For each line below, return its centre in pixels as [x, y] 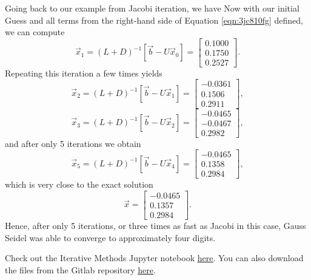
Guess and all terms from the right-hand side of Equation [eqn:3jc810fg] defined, [154, 20]
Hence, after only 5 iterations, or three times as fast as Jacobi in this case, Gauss [155, 226]
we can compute [35, 32]
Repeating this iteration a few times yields [84, 73]
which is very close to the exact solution [79, 184]
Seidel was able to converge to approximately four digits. [110, 237]
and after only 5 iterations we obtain [73, 143]
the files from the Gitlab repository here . [80, 269]
